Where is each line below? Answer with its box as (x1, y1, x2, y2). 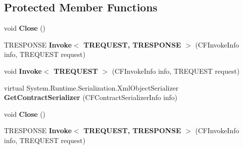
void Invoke (4, 65, 42, 76)
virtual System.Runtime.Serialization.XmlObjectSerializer (4, 82, 179, 93)
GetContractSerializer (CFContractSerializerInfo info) (4, 92, 178, 102)
